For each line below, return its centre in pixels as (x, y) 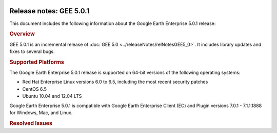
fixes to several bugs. (32, 51)
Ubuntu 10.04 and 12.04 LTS (52, 96)
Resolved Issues (31, 123)
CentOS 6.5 (35, 89)
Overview (22, 34)
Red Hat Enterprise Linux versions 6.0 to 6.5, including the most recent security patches (115, 82)
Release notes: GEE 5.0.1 (50, 11)
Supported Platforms (37, 62)
